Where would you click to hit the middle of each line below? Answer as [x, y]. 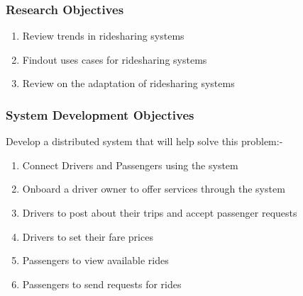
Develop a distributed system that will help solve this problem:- [144, 141]
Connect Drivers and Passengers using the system [130, 165]
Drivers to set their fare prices [88, 236]
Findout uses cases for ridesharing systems [115, 59]
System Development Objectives [100, 114]
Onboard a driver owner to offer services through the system [154, 189]
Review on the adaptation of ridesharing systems [128, 83]
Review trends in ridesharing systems [103, 36]
